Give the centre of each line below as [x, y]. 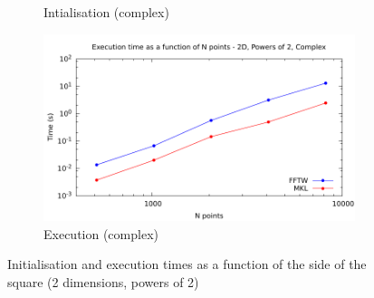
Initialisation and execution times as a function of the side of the [187, 264]
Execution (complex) [101, 233]
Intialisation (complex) [106, 12]
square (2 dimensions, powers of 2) [103, 281]
